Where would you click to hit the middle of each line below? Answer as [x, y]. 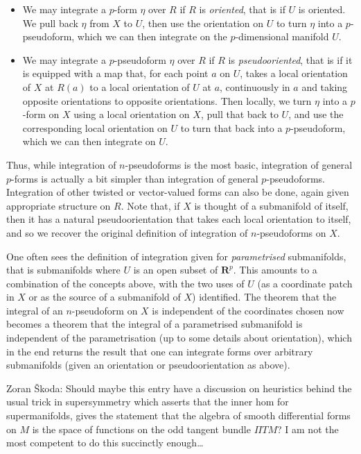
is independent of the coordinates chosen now [248, 310]
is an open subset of [176, 270]
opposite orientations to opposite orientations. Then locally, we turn [167, 100]
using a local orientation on [132, 114]
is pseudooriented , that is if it [290, 59]
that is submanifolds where [63, 270]
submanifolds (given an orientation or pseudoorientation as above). [148, 365]
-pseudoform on [105, 310]
